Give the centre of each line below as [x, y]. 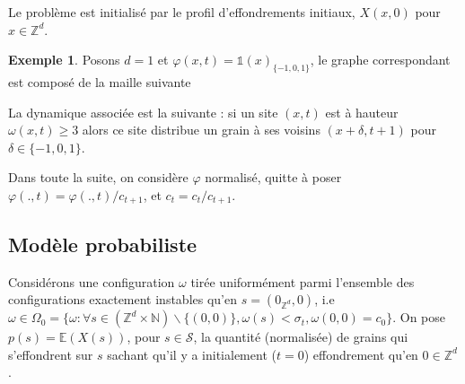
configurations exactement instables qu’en [123, 299]
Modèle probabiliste [103, 244]
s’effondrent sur [51, 354]
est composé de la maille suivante [100, 81]
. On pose [419, 317]
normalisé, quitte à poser [273, 177]
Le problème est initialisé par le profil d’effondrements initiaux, [182, 12]
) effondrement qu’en [361, 354]
